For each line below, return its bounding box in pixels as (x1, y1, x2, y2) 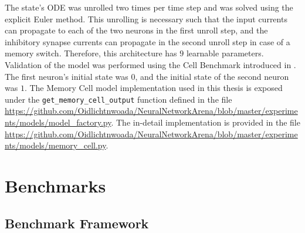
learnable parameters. (186, 47, 264, 59)
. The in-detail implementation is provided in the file (111, 116, 300, 128)
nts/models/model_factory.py (5, 116, 111, 128)
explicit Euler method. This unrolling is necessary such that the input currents (5, 12, 287, 25)
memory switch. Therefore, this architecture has (5, 47, 177, 59)
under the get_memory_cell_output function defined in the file (5, 93, 232, 105)
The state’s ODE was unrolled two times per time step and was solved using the (5, 1, 293, 13)
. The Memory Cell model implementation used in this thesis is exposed (24, 82, 283, 94)
